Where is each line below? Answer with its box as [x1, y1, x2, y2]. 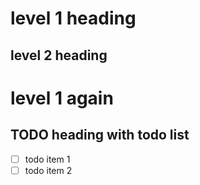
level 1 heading [10, 7, 137, 30]
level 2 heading [10, 47, 108, 64]
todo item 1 [24, 153, 71, 165]
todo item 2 [24, 164, 73, 176]
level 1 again [10, 87, 114, 109]
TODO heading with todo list [10, 127, 190, 144]
